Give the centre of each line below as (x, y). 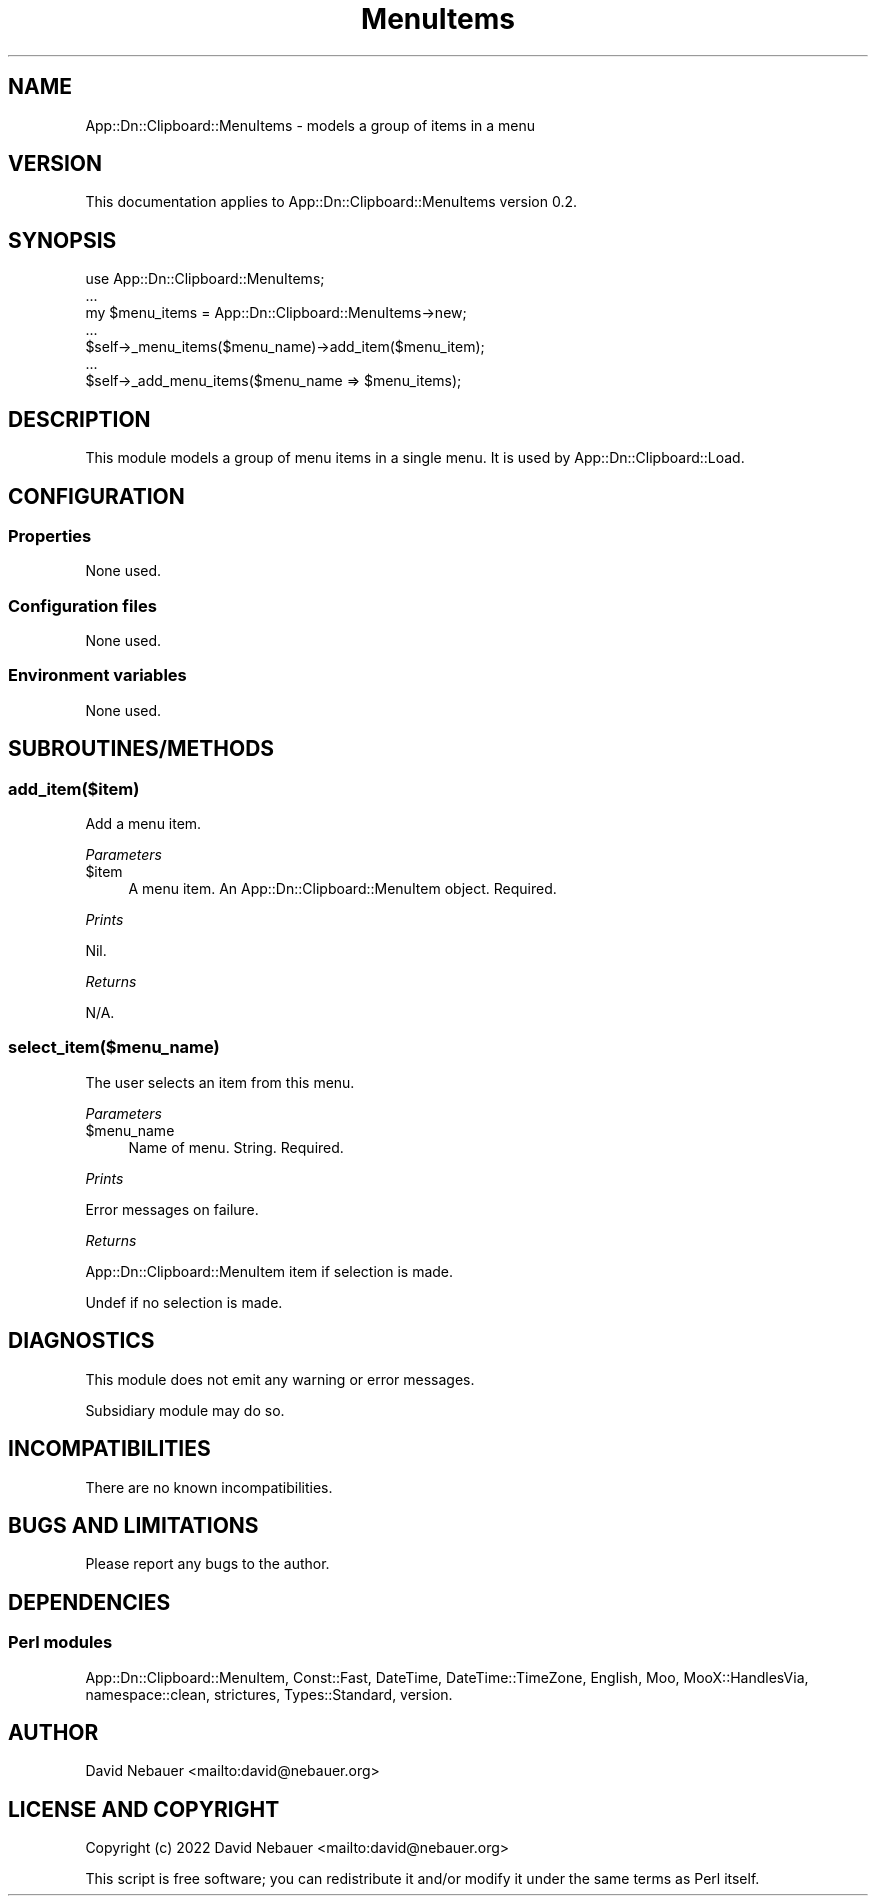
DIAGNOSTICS (81, 1341)
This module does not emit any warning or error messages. (280, 1379)
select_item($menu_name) (114, 1047)
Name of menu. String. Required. (236, 1147)
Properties (50, 535)
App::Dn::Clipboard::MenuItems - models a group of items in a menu (310, 125)
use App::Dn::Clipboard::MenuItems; (205, 279)
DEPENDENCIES (89, 1602)
